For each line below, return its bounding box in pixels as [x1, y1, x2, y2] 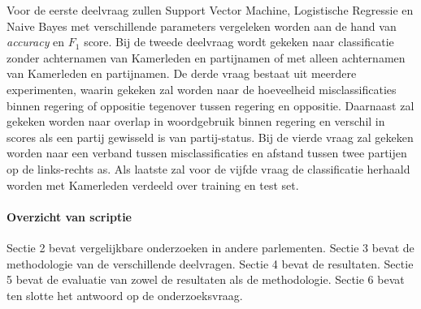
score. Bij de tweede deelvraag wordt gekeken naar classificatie [84, 33, 394, 50]
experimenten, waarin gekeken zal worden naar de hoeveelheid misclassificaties [7, 80, 397, 97]
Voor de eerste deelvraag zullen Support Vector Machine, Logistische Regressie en [7, 2, 414, 18]
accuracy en [7, 33, 65, 50]
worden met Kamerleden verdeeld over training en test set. [7, 176, 299, 193]
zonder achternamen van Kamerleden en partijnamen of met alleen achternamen [7, 49, 406, 66]
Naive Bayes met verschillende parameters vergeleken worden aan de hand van [7, 17, 397, 34]
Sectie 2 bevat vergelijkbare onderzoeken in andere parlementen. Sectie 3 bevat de [7, 238, 414, 255]
